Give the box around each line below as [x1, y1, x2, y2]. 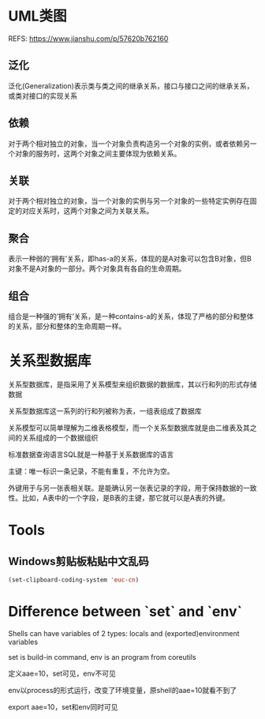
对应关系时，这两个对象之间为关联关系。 [21, 206, 154, 215]
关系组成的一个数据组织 [21, 433, 99, 442]
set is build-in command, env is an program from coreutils [8, 652, 196, 661]
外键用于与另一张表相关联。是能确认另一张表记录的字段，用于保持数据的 [8, 483, 243, 492]
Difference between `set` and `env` [8, 603, 243, 620]
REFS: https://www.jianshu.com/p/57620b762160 [8, 33, 169, 43]
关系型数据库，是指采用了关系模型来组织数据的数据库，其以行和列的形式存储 [8, 380, 257, 389]
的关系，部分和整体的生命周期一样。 [8, 321, 126, 331]
